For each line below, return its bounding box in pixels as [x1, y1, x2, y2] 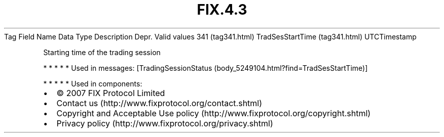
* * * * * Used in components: [43, 79, 142, 88]
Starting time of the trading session [43, 48, 161, 57]
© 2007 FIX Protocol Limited [56, 87, 165, 98]
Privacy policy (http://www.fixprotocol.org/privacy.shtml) [56, 118, 273, 128]
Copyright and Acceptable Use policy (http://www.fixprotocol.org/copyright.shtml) [56, 108, 371, 118]
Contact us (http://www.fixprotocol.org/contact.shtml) [56, 98, 263, 108]
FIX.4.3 [197, 1, 247, 18]
